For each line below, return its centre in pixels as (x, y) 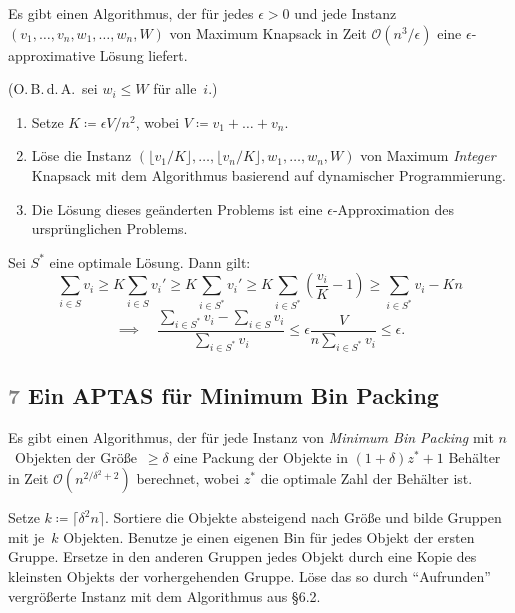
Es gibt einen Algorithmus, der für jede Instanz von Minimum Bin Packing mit (251, 437)
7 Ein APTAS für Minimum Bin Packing (223, 395)
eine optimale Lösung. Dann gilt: (150, 261)
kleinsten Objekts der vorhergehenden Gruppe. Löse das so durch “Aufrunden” (249, 576)
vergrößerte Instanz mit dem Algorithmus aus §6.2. (164, 595)
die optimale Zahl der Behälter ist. (366, 478)
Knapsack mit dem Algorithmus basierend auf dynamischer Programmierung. (268, 174)
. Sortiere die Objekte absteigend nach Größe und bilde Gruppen (303, 517)
